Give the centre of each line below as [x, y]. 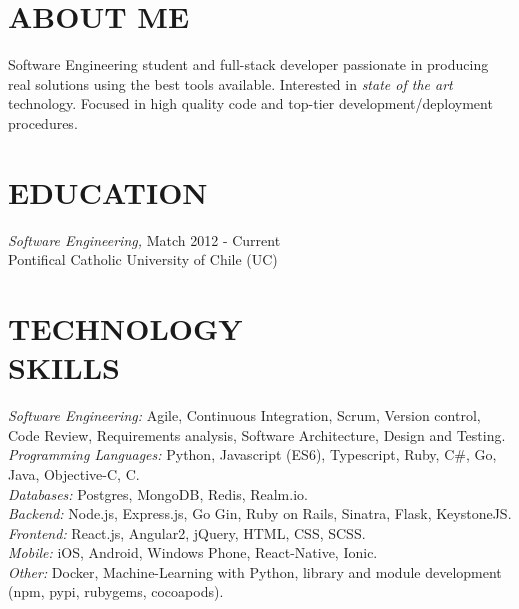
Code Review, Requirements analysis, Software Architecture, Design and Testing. [257, 434]
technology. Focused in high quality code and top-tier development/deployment [250, 103]
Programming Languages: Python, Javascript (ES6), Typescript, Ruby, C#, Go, [252, 454]
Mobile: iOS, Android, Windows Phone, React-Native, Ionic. [193, 552]
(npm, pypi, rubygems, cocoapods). [116, 591]
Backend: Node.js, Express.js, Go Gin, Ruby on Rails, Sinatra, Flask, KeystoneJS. [260, 513]
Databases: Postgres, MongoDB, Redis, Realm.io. [158, 493]
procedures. [43, 122]
